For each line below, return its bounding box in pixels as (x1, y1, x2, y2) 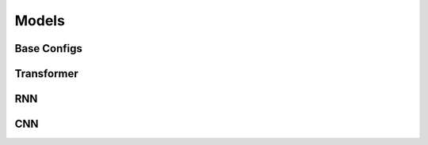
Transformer (14, 67, 78, 80)
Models (14, 12, 65, 29)
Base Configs (14, 42, 83, 55)
